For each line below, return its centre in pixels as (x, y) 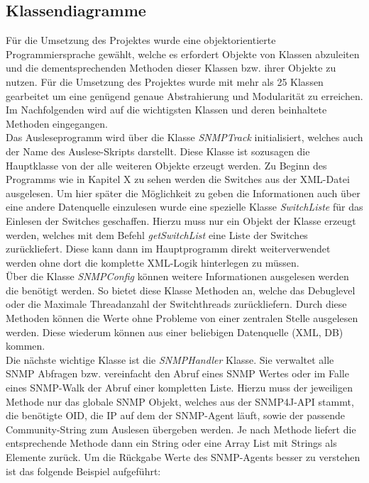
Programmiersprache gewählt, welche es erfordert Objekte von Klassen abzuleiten (183, 54)
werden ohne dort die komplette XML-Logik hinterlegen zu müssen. (153, 262)
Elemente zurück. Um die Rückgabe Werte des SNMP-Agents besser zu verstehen (183, 457)
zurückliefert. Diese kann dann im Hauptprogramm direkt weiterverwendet (168, 249)
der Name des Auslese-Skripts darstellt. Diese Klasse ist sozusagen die (158, 151)
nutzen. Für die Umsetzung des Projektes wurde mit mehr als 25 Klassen (165, 81)
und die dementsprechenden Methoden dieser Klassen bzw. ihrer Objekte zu (171, 68)
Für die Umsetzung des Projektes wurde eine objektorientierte (141, 40)
